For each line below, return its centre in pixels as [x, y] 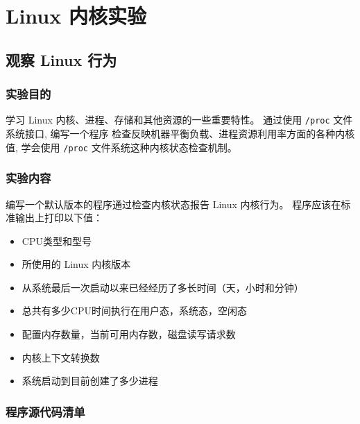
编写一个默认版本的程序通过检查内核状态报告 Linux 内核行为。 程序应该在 [173, 204]
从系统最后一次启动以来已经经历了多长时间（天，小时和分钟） [163, 287]
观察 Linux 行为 [61, 59]
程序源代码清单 [45, 411]
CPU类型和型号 [57, 240]
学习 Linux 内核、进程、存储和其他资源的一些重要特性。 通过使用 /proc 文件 [179, 120]
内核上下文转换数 [61, 357]
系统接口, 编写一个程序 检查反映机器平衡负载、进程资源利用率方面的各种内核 [180, 134]
